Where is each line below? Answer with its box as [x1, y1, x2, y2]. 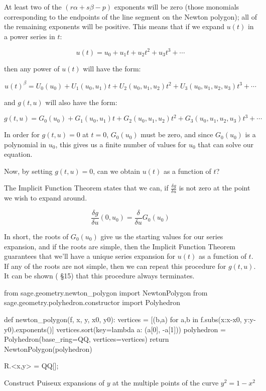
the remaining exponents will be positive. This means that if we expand [4, 21, 225, 32]
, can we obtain [93, 165, 141, 176]
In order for [4, 129, 40, 140]
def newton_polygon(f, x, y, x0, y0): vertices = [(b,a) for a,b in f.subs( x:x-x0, [4, 314, 242, 325]
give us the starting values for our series [100, 231, 223, 241]
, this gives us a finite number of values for [55, 139, 187, 149]
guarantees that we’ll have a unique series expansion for [4, 251, 176, 261]
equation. [4, 149, 33, 159]
